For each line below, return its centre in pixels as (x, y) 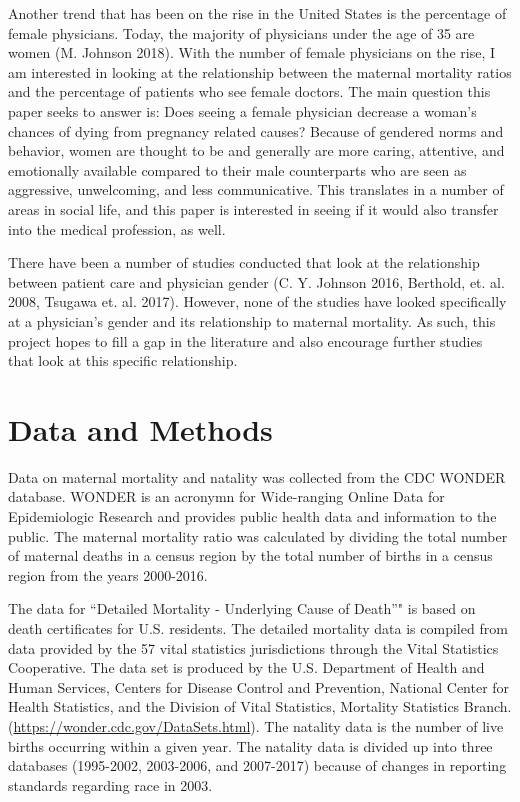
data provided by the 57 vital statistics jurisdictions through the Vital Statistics (253, 647)
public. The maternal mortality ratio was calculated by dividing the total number (258, 535)
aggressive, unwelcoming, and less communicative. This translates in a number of (256, 189)
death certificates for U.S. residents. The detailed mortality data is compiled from (258, 627)
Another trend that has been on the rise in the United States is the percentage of (257, 13)
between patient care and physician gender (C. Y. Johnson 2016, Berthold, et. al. (256, 281)
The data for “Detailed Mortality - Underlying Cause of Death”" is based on (242, 608)
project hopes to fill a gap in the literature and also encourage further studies (245, 340)
